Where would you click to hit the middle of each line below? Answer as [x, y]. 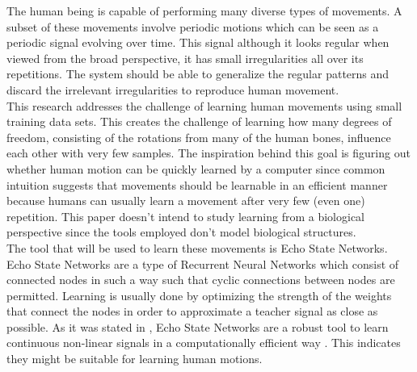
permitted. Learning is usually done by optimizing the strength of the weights [199, 295]
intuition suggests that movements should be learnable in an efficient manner [197, 184]
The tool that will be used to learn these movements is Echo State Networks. [197, 247]
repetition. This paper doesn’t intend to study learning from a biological [186, 216]
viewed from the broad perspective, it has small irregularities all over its [185, 58]
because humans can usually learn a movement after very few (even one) [186, 201]
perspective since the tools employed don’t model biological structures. [181, 232]
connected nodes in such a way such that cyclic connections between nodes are [201, 280]
